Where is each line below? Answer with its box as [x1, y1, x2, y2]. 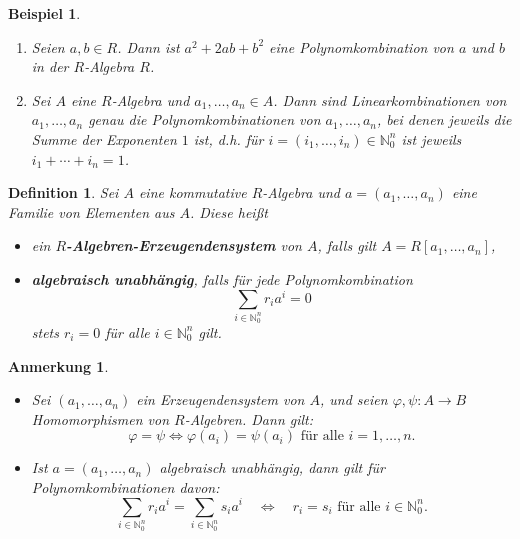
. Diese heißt [189, 201, 268, 222]
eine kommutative [138, 182, 247, 203]
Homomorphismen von [31, 408, 170, 429]
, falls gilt [317, 235, 377, 256]
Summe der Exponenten [31, 128, 177, 149]
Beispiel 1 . [8, 3, 81, 23]
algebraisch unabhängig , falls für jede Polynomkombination [31, 268, 413, 289]
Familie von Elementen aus [8, 201, 175, 222]
